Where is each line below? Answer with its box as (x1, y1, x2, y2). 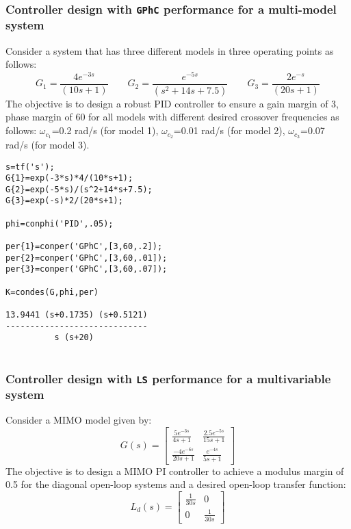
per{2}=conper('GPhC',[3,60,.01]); (5, 253, 168, 263)
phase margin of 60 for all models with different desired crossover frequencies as (5, 109, 339, 124)
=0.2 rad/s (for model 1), (51, 123, 159, 138)
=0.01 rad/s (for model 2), (173, 123, 285, 138)
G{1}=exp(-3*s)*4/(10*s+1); (5, 173, 133, 183)
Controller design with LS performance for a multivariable (5, 370, 331, 387)
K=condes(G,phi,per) (5, 287, 99, 297)
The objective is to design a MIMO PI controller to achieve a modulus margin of (5, 463, 344, 478)
